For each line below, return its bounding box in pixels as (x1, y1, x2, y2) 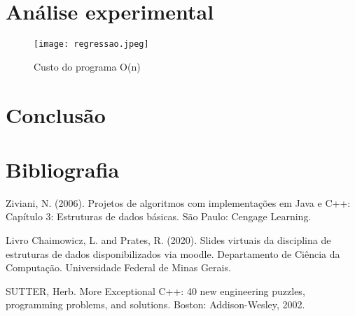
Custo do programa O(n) (34, 59, 141, 73)
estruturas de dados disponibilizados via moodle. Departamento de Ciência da (6, 246, 340, 261)
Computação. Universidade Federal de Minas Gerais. (6, 260, 231, 275)
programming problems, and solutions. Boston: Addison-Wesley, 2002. (6, 297, 305, 312)
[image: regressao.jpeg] (34, 39, 149, 50)
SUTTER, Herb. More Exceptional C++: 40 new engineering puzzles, (6, 283, 305, 298)
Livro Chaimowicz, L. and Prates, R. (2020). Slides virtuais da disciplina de (6, 233, 331, 247)
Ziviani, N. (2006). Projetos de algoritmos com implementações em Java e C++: (6, 195, 351, 210)
